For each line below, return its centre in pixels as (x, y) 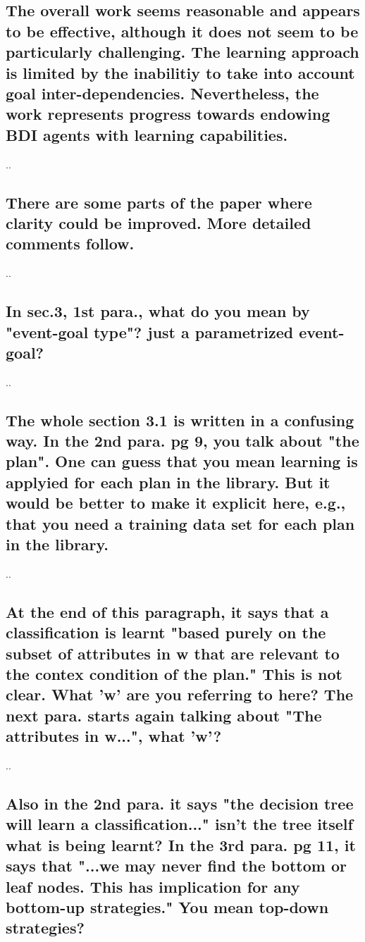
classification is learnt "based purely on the (166, 632)
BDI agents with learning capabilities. (147, 134)
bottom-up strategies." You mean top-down (167, 906)
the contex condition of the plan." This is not (174, 674)
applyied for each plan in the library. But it (168, 482)
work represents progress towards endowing (168, 114)
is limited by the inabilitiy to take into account (180, 72)
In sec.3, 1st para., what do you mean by (158, 311)
